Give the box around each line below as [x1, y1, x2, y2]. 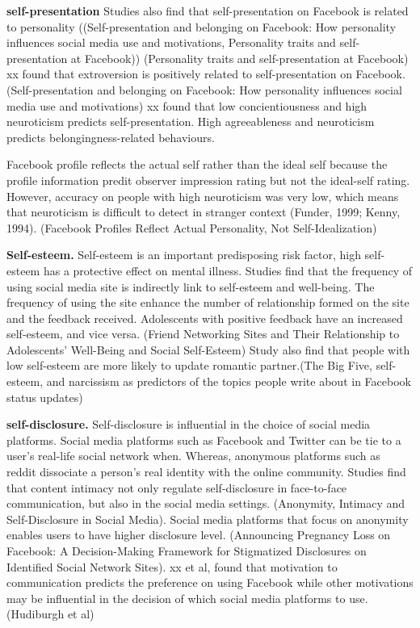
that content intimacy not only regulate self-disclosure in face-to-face [6, 479, 347, 496]
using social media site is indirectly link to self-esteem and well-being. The [6, 278, 375, 295]
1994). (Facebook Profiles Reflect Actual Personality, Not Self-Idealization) [6, 219, 377, 236]
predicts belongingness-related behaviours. [6, 128, 215, 145]
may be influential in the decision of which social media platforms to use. [6, 589, 368, 606]
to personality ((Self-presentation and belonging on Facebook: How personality [6, 18, 397, 35]
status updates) [6, 388, 83, 405]
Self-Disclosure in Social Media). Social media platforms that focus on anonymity [6, 510, 409, 527]
